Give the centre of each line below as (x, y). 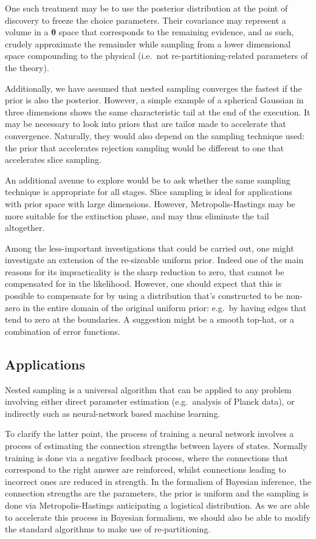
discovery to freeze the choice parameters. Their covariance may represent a (146, 20)
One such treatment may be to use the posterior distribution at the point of (146, 8)
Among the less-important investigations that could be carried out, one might (149, 248)
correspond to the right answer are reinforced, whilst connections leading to (146, 469)
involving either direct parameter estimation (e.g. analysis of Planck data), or (150, 401)
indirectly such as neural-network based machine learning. (113, 413)
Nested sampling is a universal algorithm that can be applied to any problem (148, 389)
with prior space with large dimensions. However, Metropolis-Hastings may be (150, 203)
